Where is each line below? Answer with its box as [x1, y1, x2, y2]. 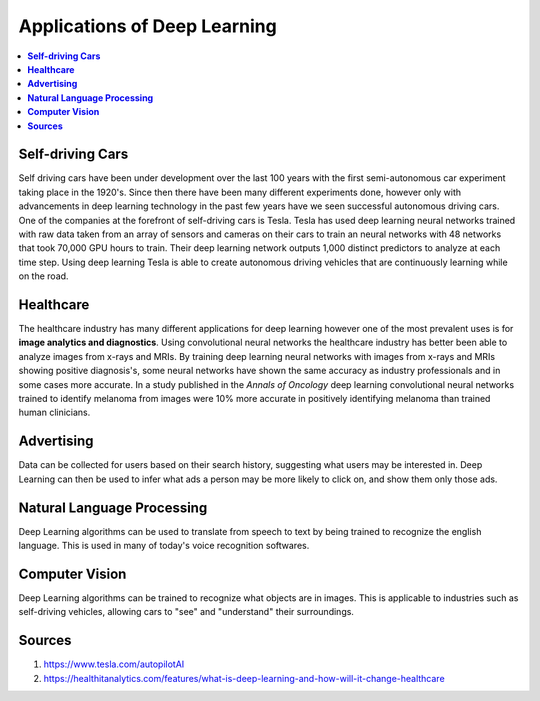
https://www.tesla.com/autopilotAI [43, 658, 185, 670]
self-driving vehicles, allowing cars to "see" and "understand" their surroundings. [18, 606, 355, 618]
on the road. [18, 270, 69, 282]
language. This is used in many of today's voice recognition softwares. [18, 539, 310, 551]
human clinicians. [18, 406, 91, 419]
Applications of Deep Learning [18, 15, 277, 37]
